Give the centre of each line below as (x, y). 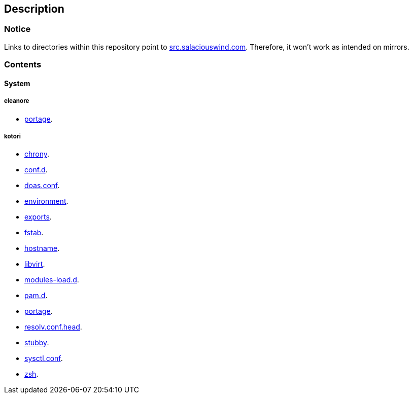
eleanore (17, 101)
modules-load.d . (52, 280)
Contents (23, 65)
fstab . (34, 233)
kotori (12, 136)
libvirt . (35, 264)
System (17, 83)
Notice (18, 29)
